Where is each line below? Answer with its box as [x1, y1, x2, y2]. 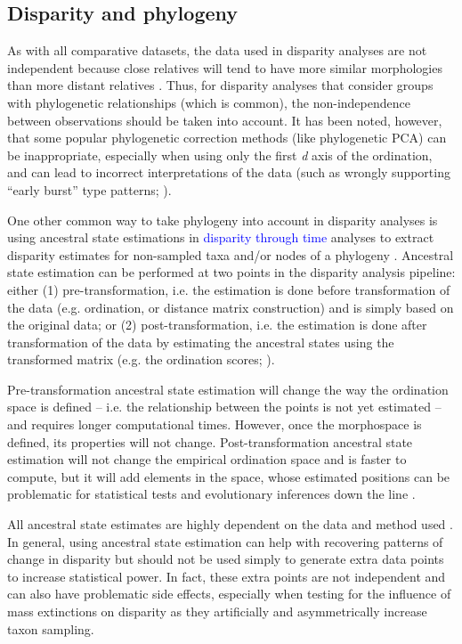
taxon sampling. [7, 619, 94, 638]
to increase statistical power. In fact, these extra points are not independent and [7, 567, 446, 585]
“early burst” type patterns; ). [7, 180, 172, 199]
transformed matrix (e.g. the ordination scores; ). [7, 350, 275, 369]
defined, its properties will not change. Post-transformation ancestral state [7, 432, 413, 451]
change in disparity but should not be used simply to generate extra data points [7, 550, 444, 568]
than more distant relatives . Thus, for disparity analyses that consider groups [7, 76, 434, 94]
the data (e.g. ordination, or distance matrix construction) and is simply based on [7, 298, 454, 316]
